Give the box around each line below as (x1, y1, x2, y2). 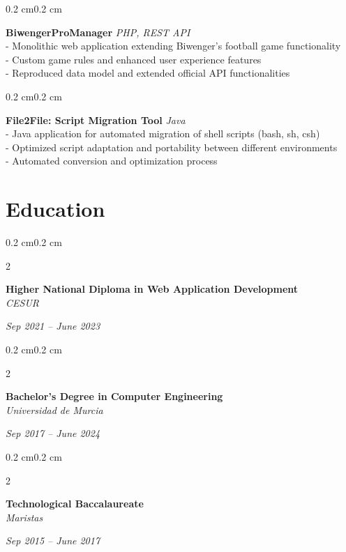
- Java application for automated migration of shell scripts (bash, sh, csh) (6, 126, 320, 141)
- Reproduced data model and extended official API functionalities (6, 66, 290, 80)
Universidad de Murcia (6, 402, 103, 417)
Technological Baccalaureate (6, 496, 144, 511)
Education (6, 194, 105, 223)
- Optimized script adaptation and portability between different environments (6, 139, 338, 154)
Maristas (6, 509, 43, 524)
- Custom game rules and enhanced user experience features (6, 52, 262, 66)
